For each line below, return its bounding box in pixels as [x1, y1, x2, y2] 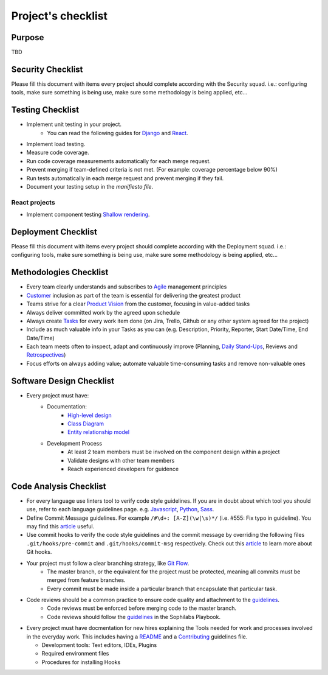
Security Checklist [11, 64, 83, 74]
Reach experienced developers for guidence [67, 465, 179, 472]
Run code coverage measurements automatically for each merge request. [26, 157, 211, 164]
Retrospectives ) [26, 351, 66, 358]
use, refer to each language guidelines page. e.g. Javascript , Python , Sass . [26, 506, 214, 513]
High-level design [67, 411, 112, 419]
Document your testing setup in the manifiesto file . [26, 183, 154, 190]
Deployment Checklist [11, 226, 97, 237]
